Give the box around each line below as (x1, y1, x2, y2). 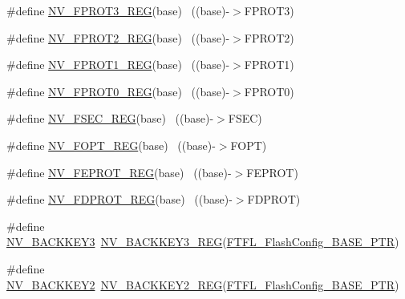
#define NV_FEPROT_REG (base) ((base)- (6, 164, 232, 180)
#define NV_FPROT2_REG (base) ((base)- (6, 29, 230, 46)
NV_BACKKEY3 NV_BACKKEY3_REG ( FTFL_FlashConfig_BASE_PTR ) (6, 233, 399, 250)
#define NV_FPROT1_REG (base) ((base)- (6, 56, 230, 73)
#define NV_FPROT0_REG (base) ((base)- (6, 83, 230, 99)
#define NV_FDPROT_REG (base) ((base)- (6, 191, 233, 208)
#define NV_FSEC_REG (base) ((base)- (6, 110, 214, 127)
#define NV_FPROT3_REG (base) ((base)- (6, 2, 230, 18)
